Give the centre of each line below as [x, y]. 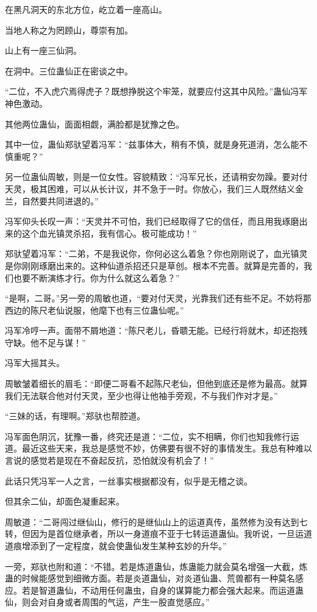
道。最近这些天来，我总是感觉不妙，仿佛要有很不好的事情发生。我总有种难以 [158, 448]
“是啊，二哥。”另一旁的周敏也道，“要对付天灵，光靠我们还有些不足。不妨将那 [158, 298]
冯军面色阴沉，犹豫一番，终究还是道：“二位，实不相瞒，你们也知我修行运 [152, 436]
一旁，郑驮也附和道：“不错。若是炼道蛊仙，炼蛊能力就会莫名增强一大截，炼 [156, 566]
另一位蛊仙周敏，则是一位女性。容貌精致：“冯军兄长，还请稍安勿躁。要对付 [156, 177]
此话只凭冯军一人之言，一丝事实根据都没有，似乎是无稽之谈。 [129, 481]
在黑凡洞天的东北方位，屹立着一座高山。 [86, 9]
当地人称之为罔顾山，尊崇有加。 [69, 30]
